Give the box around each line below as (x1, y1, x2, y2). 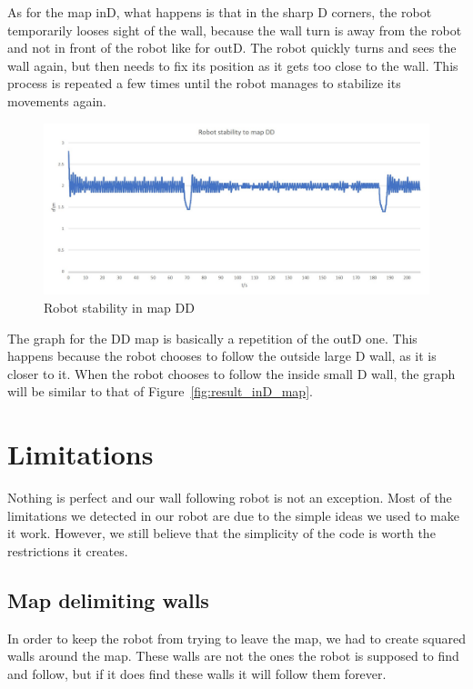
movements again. (7, 91, 106, 110)
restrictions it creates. (7, 541, 128, 560)
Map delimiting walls (7, 585, 209, 614)
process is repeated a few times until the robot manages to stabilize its (7, 74, 401, 93)
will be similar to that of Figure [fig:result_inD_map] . (7, 382, 313, 401)
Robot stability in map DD (44, 297, 195, 316)
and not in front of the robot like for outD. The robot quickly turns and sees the (7, 38, 457, 57)
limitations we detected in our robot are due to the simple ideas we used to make (7, 505, 459, 524)
